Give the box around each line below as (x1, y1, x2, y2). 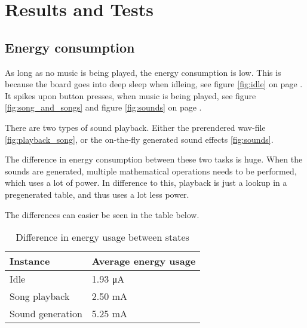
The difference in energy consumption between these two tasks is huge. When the (5, 153, 303, 165)
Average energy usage (91, 254, 196, 268)
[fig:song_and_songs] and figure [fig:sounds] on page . (5, 101, 202, 114)
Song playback (10, 289, 70, 304)
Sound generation (10, 306, 82, 321)
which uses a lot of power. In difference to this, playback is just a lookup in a (5, 176, 287, 189)
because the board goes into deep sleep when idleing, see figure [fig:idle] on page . (5, 78, 303, 90)
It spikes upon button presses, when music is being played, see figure (5, 89, 256, 102)
